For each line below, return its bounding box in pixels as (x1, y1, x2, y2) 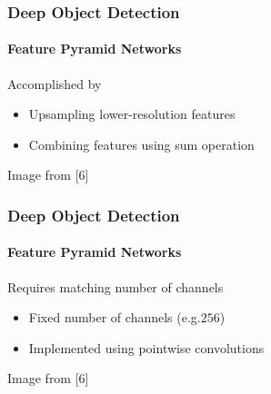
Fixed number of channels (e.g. (28, 308, 201, 327)
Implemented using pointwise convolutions (28, 338, 265, 357)
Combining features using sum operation (28, 134, 255, 153)
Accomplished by (7, 74, 102, 93)
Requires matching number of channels (7, 277, 224, 296)
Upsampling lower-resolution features (28, 104, 236, 123)
